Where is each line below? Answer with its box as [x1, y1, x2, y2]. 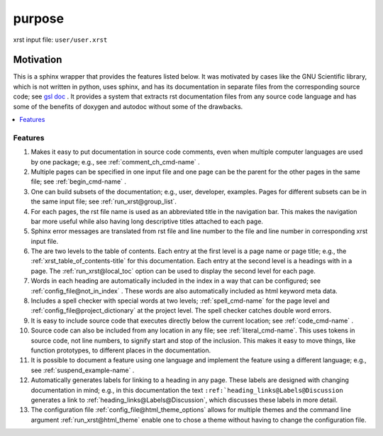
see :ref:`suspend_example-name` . [30, 366, 135, 374]
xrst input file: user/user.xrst [13, 35, 108, 44]
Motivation [13, 54, 62, 66]
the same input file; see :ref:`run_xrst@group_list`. [30, 197, 177, 206]
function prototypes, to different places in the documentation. [30, 346, 211, 354]
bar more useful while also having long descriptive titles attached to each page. [30, 217, 264, 225]
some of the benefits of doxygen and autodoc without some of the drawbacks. [13, 102, 243, 111]
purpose [13, 11, 64, 26]
